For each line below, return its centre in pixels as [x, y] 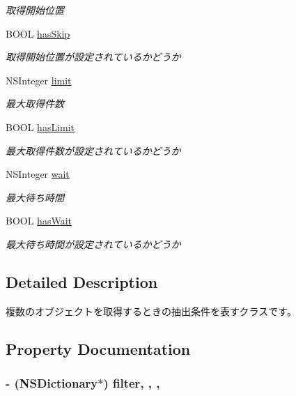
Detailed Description [82, 281]
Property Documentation [98, 348]
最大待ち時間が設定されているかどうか [93, 244]
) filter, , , [132, 383]
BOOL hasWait [39, 221]
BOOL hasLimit [40, 127]
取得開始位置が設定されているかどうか [93, 57]
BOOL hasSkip [38, 33]
